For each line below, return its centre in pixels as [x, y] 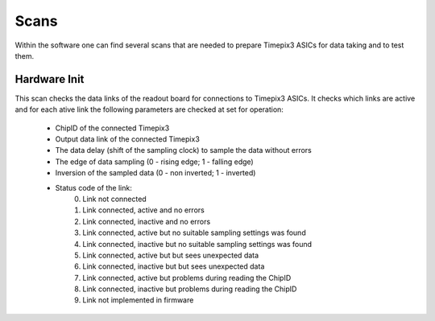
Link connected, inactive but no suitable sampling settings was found [197, 244]
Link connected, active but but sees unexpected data [171, 255]
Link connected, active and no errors [143, 210]
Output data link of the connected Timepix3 [128, 139]
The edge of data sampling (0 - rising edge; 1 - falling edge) [154, 162]
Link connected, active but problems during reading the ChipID [187, 278]
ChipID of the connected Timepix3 [112, 128]
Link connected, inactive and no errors [147, 221]
